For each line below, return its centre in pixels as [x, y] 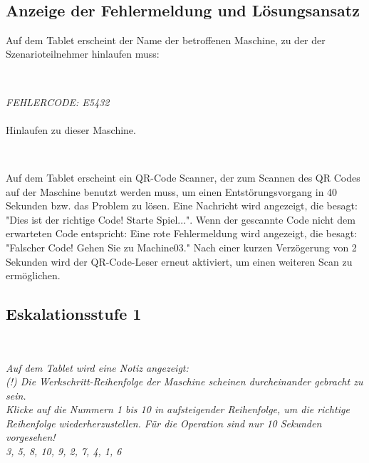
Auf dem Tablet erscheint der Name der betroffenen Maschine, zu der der [166, 40]
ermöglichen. [33, 275]
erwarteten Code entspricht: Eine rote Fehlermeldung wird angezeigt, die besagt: [182, 233]
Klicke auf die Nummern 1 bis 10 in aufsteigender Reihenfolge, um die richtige [178, 409]
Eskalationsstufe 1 [74, 314]
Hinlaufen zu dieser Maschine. [71, 129]
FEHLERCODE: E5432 [58, 102]
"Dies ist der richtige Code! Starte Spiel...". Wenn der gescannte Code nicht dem [181, 219]
